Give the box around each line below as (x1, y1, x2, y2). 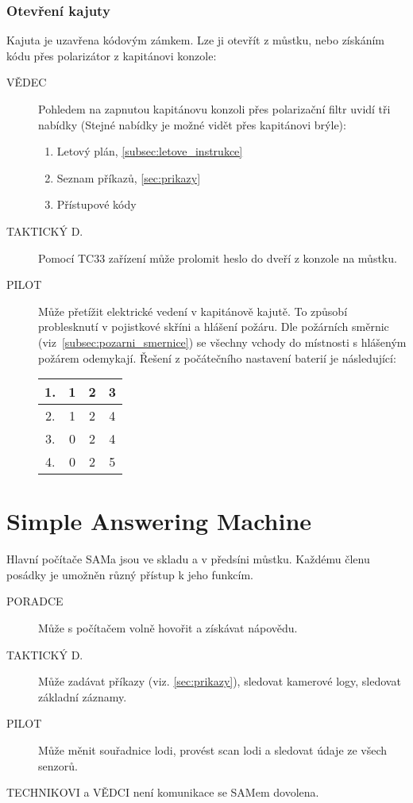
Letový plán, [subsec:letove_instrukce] (56, 143, 243, 159)
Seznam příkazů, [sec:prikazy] (56, 169, 201, 186)
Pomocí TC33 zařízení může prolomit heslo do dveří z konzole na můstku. (38, 249, 397, 266)
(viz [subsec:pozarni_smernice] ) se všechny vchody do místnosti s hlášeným (38, 333, 407, 350)
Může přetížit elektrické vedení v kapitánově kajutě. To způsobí (38, 302, 348, 319)
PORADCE (6, 593, 64, 609)
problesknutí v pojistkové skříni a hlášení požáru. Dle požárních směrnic (38, 318, 389, 335)
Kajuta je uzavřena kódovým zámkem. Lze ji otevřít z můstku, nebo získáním (6, 32, 385, 48)
